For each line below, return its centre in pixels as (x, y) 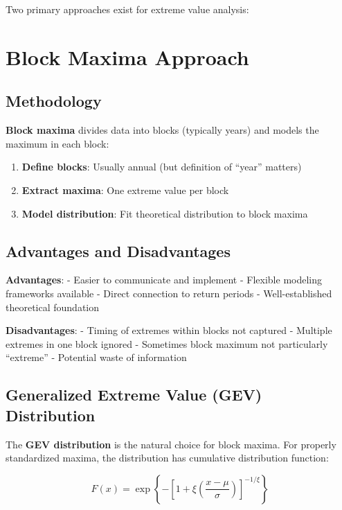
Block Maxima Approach (127, 56)
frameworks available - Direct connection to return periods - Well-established (169, 293)
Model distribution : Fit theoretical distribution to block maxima (165, 213)
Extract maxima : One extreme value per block (125, 190)
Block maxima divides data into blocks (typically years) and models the (162, 130)
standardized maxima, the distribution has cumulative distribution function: (167, 458)
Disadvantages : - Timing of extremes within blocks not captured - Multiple (169, 330)
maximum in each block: (57, 143)
